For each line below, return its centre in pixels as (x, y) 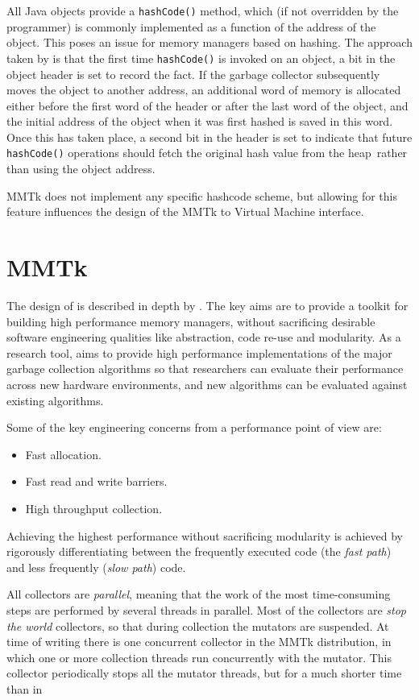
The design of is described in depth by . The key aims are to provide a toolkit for (207, 306)
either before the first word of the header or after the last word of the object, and (207, 105)
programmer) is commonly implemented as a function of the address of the (191, 26)
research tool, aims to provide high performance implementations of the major (199, 352)
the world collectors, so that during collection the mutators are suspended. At (198, 625)
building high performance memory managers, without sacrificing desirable (191, 321)
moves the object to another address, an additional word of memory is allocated (204, 90)
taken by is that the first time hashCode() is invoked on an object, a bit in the (201, 58)
